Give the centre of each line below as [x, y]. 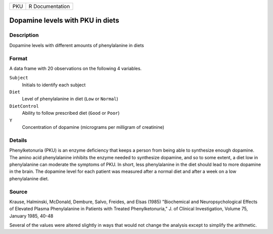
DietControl [24, 106]
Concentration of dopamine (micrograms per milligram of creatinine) [93, 127]
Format [18, 58]
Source [18, 192]
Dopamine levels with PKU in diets [64, 20]
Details [18, 140]
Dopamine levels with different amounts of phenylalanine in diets [77, 45]
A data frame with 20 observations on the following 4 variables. [75, 68]
